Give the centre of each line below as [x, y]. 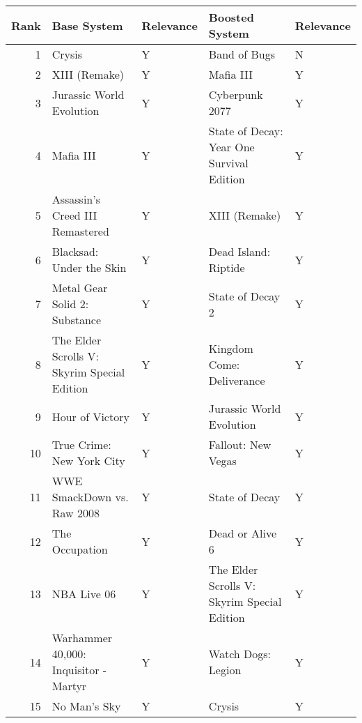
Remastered [80, 231]
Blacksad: [75, 251]
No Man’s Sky [86, 706]
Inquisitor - [79, 670]
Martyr [69, 686]
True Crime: [81, 444]
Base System [87, 25]
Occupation [80, 549]
